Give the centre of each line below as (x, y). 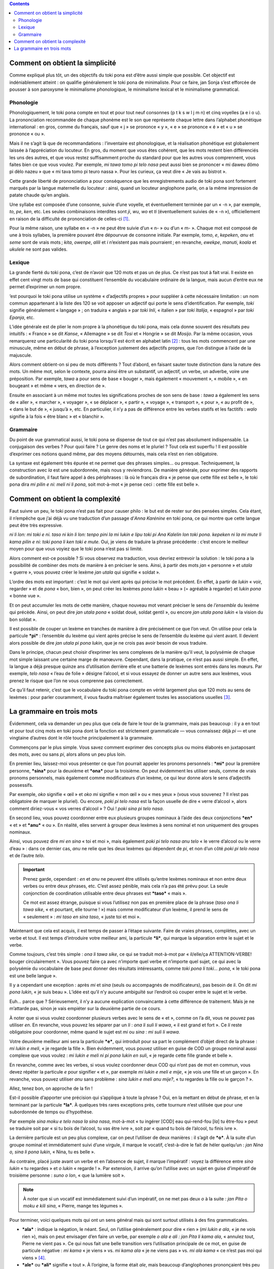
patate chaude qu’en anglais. (40, 195)
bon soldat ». (23, 619)
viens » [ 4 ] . (34, 1258)
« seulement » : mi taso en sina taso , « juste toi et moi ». (82, 917)
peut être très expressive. (36, 525)
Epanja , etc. (22, 317)
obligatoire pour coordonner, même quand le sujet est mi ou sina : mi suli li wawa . (95, 1032)
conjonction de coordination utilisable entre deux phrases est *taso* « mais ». (105, 893)
